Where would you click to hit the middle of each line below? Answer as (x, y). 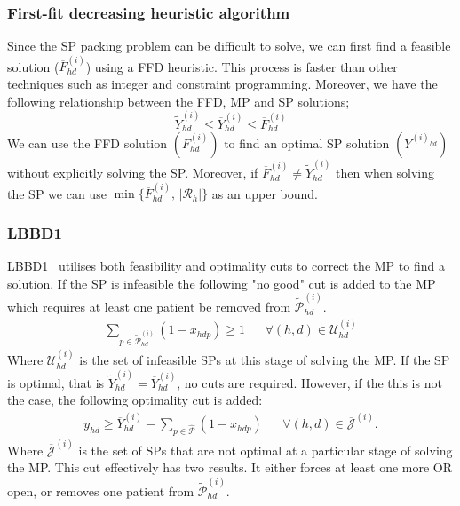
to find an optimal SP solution (307, 143)
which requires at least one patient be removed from (149, 307)
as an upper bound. (265, 193)
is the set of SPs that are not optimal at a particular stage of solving (266, 450)
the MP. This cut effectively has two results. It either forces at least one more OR (230, 467)
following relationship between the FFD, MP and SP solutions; (178, 101)
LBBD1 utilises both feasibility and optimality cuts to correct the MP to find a (226, 266)
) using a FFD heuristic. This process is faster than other (242, 66)
